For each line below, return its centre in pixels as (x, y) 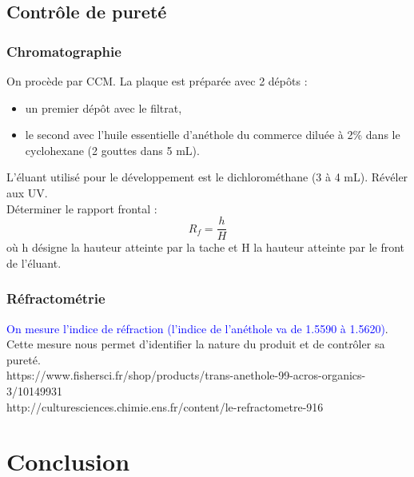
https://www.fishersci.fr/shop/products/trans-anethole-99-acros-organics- (186, 375)
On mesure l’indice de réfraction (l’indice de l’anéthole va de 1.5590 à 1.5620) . (197, 328)
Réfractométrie (56, 298)
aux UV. (27, 192)
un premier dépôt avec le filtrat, (103, 107)
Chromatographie (64, 51)
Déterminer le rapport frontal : (82, 208)
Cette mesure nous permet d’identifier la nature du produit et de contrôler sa (196, 344)
